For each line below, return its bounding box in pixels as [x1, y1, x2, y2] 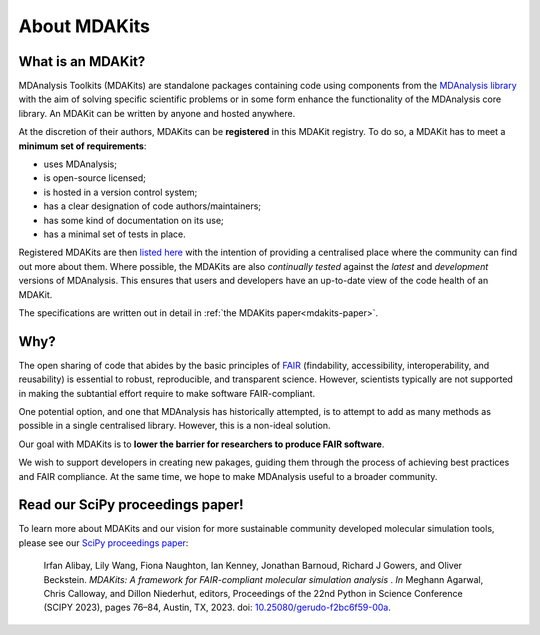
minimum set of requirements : [18, 140, 147, 152]
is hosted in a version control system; [43, 186, 198, 198]
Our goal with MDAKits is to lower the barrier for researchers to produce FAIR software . [18, 438, 385, 450]
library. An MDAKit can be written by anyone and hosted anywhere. [18, 107, 296, 119]
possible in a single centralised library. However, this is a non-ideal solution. [18, 420, 331, 432]
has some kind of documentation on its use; [43, 214, 224, 226]
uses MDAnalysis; [43, 158, 117, 170]
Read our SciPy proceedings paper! [18, 496, 244, 514]
